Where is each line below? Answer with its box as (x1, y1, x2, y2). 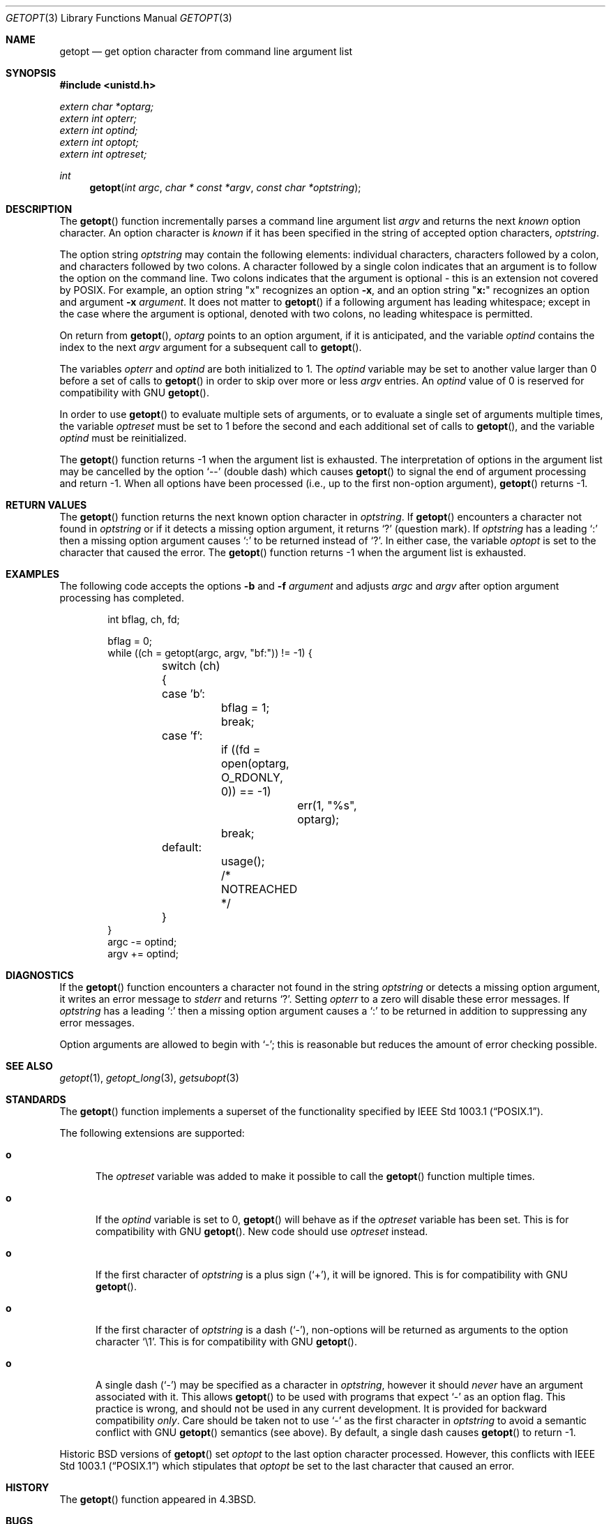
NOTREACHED (220, 882, 298, 896)
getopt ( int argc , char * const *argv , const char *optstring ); (89, 181, 361, 193)
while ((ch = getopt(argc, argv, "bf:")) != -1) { (107, 647, 312, 659)
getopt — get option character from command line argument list (59, 45, 353, 57)
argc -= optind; (107, 936, 177, 948)
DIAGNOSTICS (6, 969, 74, 981)
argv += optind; (107, 948, 179, 959)
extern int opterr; (59, 112, 137, 124)
